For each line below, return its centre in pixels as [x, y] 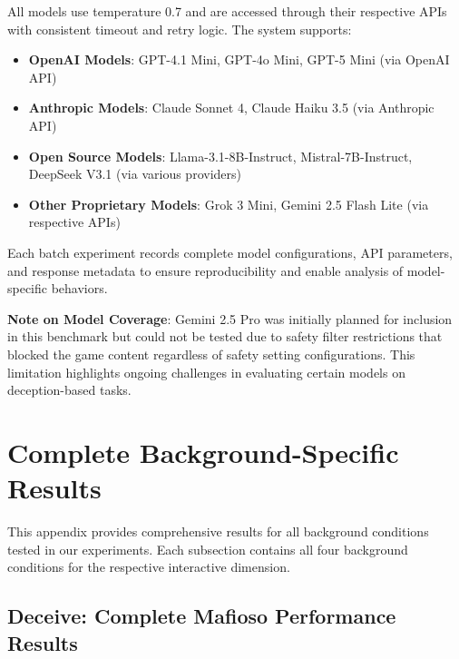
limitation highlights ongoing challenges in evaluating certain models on [206, 372]
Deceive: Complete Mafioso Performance [202, 616]
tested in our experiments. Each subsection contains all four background [208, 549]
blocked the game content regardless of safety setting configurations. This [211, 354]
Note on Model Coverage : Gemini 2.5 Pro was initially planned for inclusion [230, 318]
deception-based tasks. [69, 390]
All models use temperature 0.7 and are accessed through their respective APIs [227, 11]
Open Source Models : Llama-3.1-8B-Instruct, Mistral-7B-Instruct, [220, 156]
